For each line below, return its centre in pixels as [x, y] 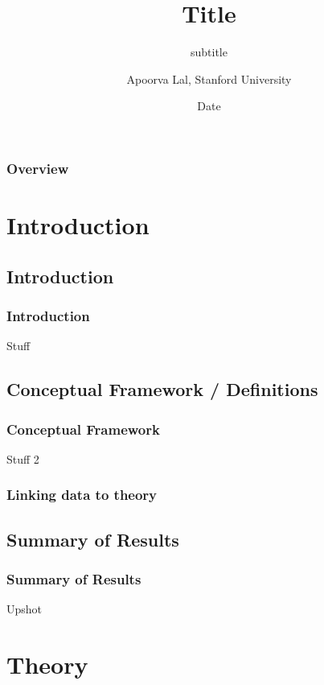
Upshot [25, 609]
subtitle [209, 52]
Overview [38, 168]
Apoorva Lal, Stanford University [209, 78]
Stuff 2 [23, 458]
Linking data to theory [82, 495]
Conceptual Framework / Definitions [162, 389]
